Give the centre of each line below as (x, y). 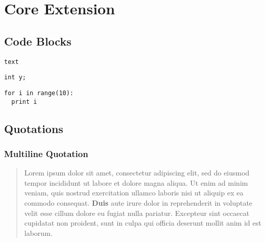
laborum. (38, 233)
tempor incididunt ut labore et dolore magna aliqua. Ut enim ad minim (136, 182)
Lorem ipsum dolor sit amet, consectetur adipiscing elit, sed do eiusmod (137, 173)
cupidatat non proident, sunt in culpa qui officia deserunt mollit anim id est (143, 223)
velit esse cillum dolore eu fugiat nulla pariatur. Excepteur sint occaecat (137, 213)
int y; (15, 78)
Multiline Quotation (46, 153)
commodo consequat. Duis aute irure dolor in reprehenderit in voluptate (138, 202)
